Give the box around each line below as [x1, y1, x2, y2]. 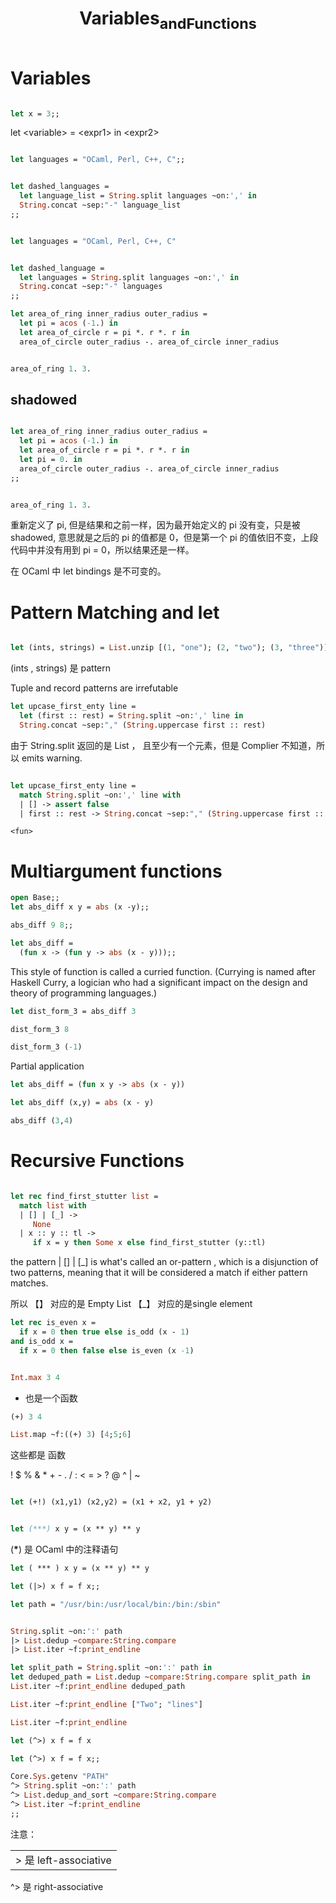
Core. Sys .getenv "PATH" [10, 1772, 110, 1782]
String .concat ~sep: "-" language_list [19, 200, 182, 211]
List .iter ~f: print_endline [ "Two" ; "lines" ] [10, 1699, 203, 1709]
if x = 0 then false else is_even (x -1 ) [19, 1345, 195, 1356]
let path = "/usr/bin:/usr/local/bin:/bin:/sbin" [10, 1599, 222, 1609]
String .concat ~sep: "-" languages [19, 282, 163, 292]
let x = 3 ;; [10, 108, 60, 119]
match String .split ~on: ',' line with [19, 790, 182, 800]
